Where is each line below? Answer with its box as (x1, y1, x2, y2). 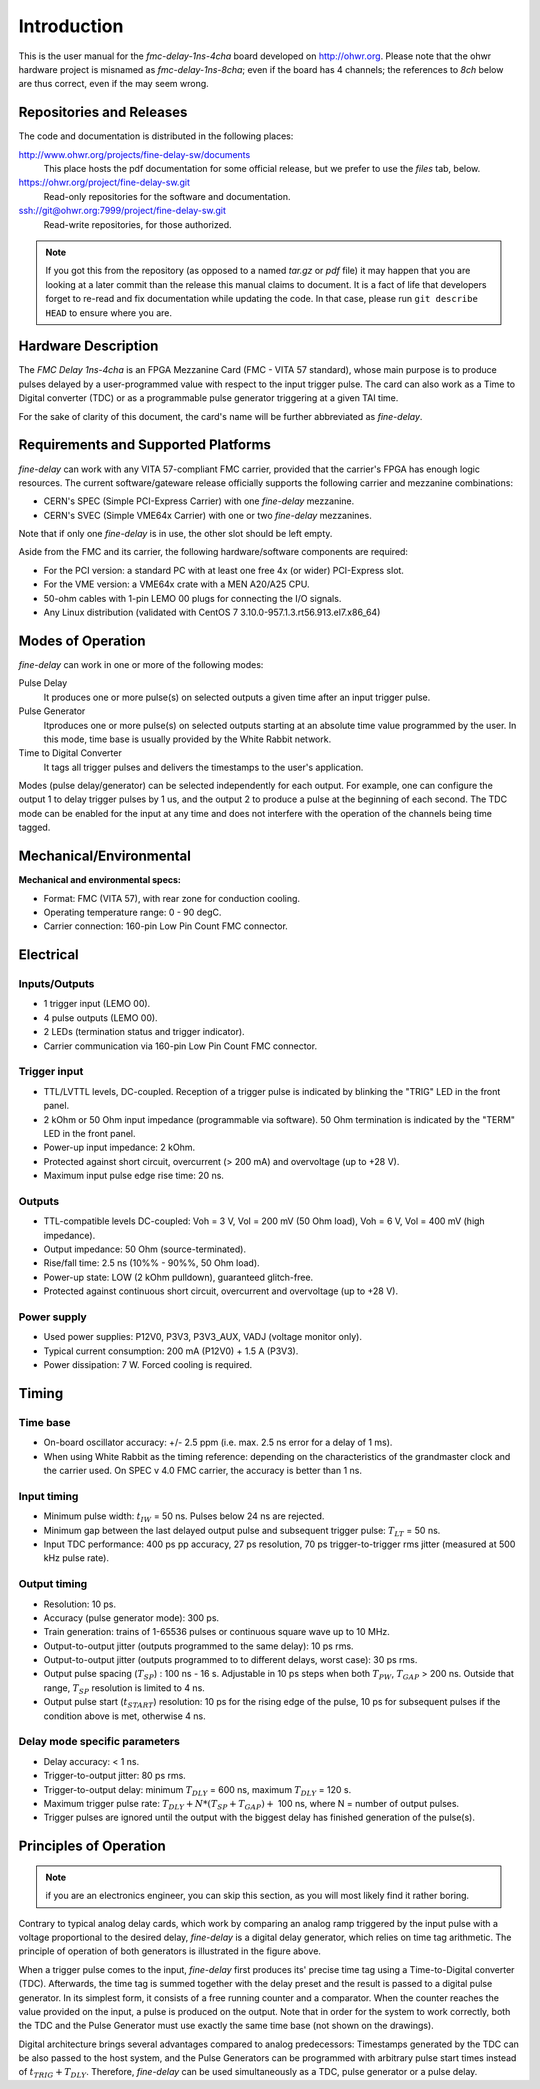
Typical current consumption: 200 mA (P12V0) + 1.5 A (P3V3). (43, 1345, 299, 1357)
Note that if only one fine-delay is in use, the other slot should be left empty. (18, 528, 333, 540)
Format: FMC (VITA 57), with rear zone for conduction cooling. (43, 892, 300, 904)
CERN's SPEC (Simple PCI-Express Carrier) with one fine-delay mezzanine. (43, 495, 355, 507)
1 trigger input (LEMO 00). (43, 998, 151, 1010)
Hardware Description (18, 338, 159, 355)
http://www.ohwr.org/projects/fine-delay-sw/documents (18, 148, 251, 160)
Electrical (18, 946, 79, 964)
